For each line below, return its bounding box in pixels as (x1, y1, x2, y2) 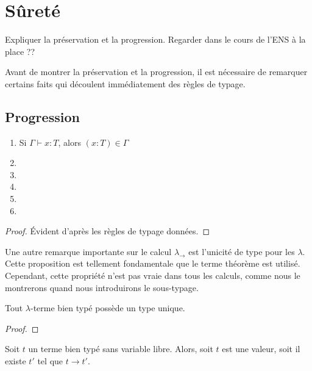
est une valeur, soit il (222, 342, 300, 355)
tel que (37, 355, 63, 367)
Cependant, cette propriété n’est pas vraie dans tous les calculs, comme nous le (5, 269, 300, 282)
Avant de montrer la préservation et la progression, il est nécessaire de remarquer (5, 65, 308, 78)
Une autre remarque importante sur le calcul (5, 245, 172, 258)
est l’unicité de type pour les (188, 245, 295, 258)
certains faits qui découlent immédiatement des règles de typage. (5, 77, 246, 90)
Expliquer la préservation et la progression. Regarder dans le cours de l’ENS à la (5, 33, 306, 46)
